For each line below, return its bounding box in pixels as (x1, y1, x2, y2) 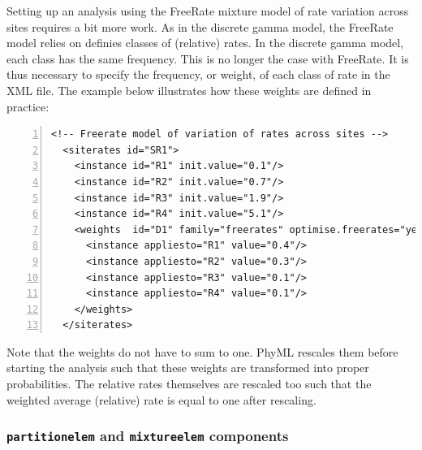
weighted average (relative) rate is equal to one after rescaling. (6, 391, 316, 408)
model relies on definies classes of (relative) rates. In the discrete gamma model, (6, 34, 404, 51)
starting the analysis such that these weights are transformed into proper (6, 359, 369, 376)
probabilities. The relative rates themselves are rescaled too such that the (6, 375, 372, 392)
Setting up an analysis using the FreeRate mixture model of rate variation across (6, 2, 409, 19)
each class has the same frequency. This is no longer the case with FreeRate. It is (6, 50, 409, 67)
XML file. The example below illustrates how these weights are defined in (6, 81, 372, 98)
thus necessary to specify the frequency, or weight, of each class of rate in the (6, 66, 390, 83)
